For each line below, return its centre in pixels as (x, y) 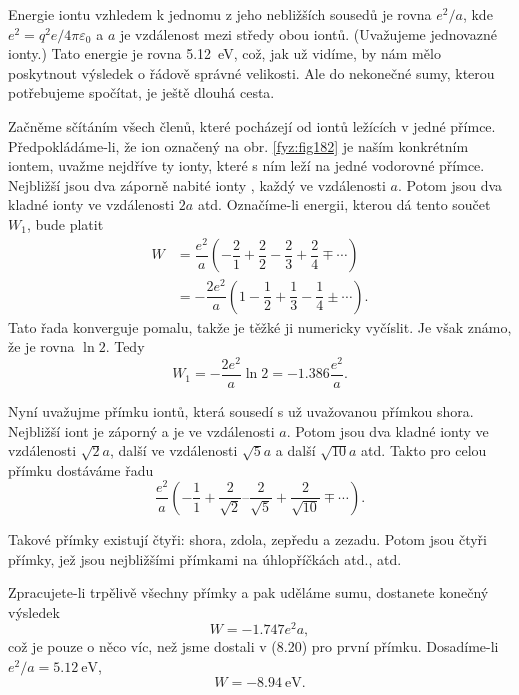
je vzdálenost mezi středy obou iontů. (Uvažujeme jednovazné (308, 33)
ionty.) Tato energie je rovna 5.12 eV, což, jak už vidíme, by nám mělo (224, 53)
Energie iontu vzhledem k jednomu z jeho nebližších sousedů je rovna (220, 14)
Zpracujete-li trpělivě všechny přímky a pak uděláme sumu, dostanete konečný (248, 592)
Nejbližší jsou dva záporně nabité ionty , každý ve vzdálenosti (197, 184)
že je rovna (41, 346)
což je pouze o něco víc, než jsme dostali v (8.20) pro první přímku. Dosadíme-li (253, 646)
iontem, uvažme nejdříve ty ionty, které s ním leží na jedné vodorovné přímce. (246, 165)
